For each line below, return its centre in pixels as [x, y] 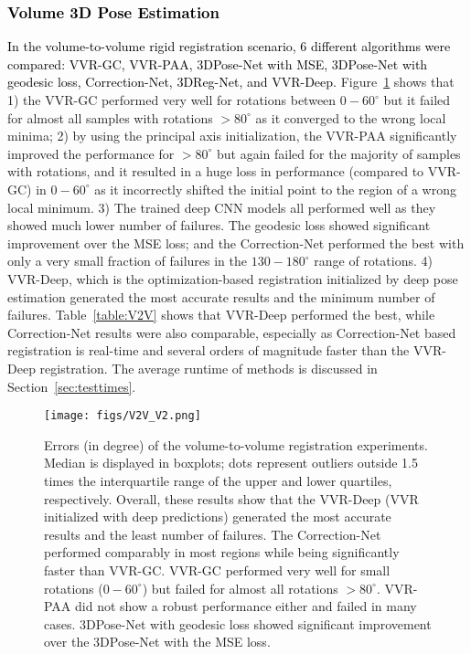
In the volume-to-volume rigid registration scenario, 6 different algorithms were [229, 46]
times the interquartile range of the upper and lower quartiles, [218, 480]
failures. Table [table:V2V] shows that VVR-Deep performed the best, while [221, 315]
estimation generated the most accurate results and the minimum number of [221, 296]
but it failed [417, 100]
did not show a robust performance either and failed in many [246, 606]
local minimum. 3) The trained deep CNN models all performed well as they [222, 207]
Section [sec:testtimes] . [72, 386]
